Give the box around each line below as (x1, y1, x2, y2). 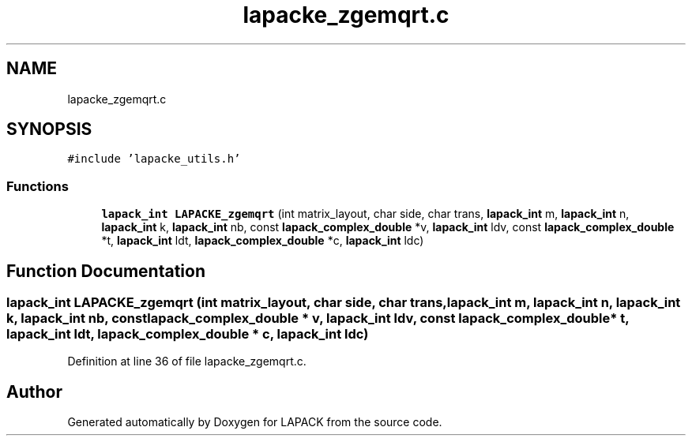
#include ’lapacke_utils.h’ (67, 152, 241, 166)
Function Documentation (6, 260, 205, 281)
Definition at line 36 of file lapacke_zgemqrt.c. (67, 354, 307, 369)
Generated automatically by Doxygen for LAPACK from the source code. (67, 415, 442, 429)
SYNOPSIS (6, 119, 92, 140)
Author (6, 381, 62, 402)
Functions (6, 178, 69, 194)
